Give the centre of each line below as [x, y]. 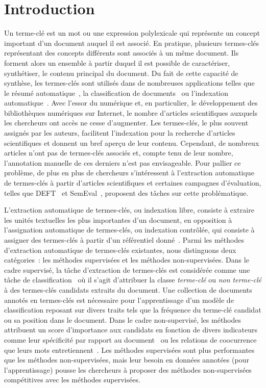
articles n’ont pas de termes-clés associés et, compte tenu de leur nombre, [119, 153]
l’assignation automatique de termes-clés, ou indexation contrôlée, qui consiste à [129, 230]
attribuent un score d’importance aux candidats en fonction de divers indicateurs [131, 330]
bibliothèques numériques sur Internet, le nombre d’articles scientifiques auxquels [131, 112]
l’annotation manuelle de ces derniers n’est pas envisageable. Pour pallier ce [123, 162]
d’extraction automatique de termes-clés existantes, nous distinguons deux [120, 250]
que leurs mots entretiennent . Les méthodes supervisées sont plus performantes [129, 350]
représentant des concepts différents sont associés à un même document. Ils [122, 53]
